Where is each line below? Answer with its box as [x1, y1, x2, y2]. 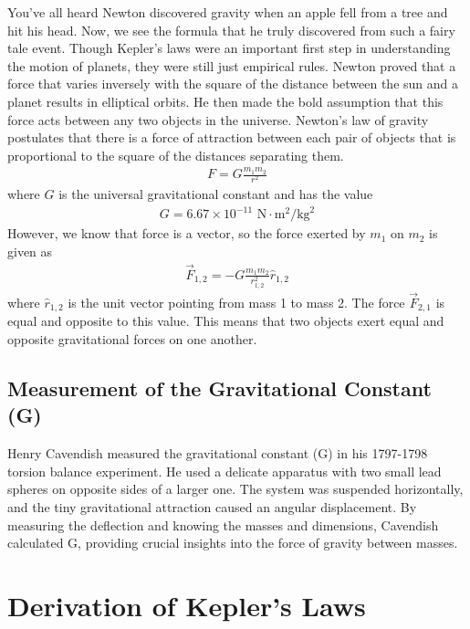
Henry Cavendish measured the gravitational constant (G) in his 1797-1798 [7, 444, 428, 463]
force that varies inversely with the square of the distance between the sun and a [7, 74, 459, 93]
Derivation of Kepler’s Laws [7, 586, 366, 624]
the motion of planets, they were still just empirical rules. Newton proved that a [7, 56, 456, 75]
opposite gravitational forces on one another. [7, 329, 257, 348]
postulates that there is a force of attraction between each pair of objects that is [7, 128, 456, 147]
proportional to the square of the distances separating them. [7, 145, 344, 164]
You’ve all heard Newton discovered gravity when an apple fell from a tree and [7, 3, 448, 21]
